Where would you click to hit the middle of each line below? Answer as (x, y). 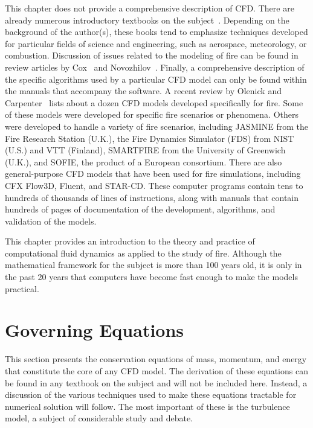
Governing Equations (95, 330)
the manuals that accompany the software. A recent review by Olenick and (143, 91)
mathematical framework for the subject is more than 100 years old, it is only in (153, 265)
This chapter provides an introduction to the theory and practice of (130, 241)
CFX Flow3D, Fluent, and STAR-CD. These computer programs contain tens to (154, 185)
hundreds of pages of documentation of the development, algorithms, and (140, 209)
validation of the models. (51, 221)
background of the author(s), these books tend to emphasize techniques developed (156, 32)
